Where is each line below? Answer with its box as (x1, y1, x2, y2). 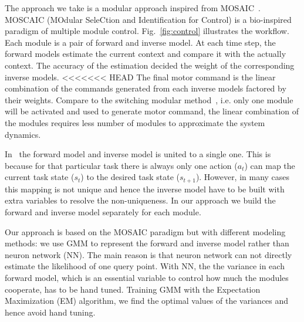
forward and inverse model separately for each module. (5, 205, 201, 218)
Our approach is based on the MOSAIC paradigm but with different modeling (5, 225, 286, 238)
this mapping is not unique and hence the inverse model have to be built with (5, 182, 285, 195)
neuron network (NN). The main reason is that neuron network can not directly (5, 248, 292, 260)
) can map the (244, 159, 295, 171)
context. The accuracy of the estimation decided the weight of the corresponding (5, 59, 295, 71)
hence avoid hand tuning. (5, 306, 96, 318)
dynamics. (5, 128, 41, 140)
